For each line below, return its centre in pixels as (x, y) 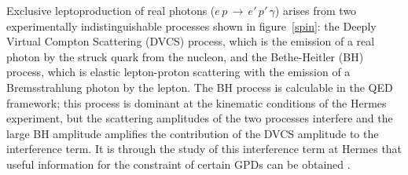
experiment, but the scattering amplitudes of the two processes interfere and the (200, 118)
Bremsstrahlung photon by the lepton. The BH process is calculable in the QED (200, 87)
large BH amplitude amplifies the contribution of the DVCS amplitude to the (193, 133)
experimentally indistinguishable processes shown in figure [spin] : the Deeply (191, 26)
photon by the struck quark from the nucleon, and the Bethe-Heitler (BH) (185, 56)
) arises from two (316, 10)
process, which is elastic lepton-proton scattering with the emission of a (178, 72)
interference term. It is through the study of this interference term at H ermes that (204, 149)
